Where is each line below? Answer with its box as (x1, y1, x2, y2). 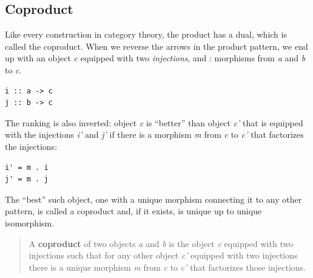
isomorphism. (5, 216, 55, 229)
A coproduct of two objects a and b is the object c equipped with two (29, 237, 294, 249)
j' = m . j (5, 175, 49, 184)
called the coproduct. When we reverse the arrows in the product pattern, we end (5, 39, 308, 52)
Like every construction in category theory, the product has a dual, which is (5, 28, 287, 41)
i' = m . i (5, 163, 49, 172)
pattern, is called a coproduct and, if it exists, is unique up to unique (5, 205, 262, 217)
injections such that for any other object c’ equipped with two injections (29, 249, 298, 262)
